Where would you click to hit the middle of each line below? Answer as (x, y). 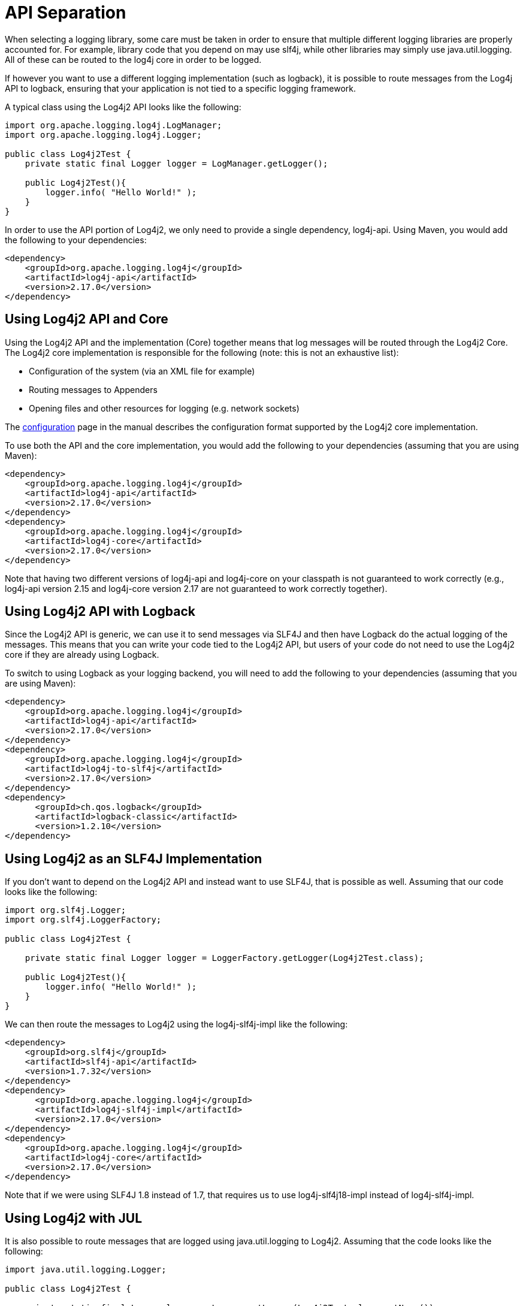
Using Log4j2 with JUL (74, 1218)
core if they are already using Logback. (82, 655)
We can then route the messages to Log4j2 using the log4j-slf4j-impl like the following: (176, 1024)
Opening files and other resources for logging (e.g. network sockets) (164, 408)
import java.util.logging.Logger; (86, 1270)
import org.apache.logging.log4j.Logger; (103, 134)
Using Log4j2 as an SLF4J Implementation (134, 858)
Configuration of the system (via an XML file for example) (142, 371)
